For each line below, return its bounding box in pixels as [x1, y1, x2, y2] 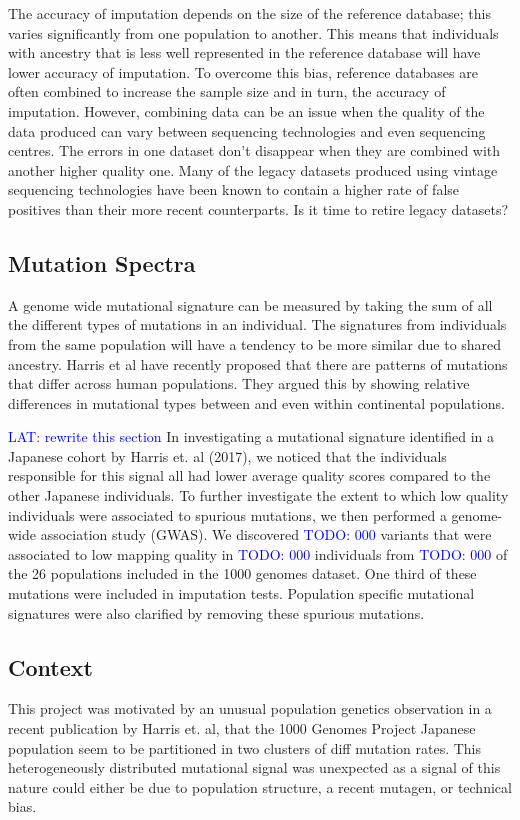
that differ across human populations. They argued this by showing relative [8, 373, 470, 394]
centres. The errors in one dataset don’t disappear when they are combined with [8, 140, 501, 161]
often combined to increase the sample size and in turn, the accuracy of [8, 81, 446, 102]
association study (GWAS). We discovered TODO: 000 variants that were [40, 524, 492, 545]
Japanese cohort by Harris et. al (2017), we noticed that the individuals [8, 445, 447, 466]
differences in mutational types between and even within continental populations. [8, 392, 505, 413]
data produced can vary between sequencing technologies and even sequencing [8, 120, 486, 141]
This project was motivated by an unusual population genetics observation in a [8, 698, 492, 719]
